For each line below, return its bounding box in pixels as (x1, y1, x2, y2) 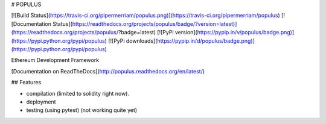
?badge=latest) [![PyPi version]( (118, 29, 197, 36)
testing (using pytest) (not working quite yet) (26, 107, 138, 114)
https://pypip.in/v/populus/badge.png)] (197, 29, 295, 36)
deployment (26, 98, 56, 105)
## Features (11, 79, 42, 86)
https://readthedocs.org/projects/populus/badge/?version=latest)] (72, 20, 237, 27)
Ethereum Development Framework (11, 57, 100, 64)
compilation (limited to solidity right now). (26, 90, 130, 97)
